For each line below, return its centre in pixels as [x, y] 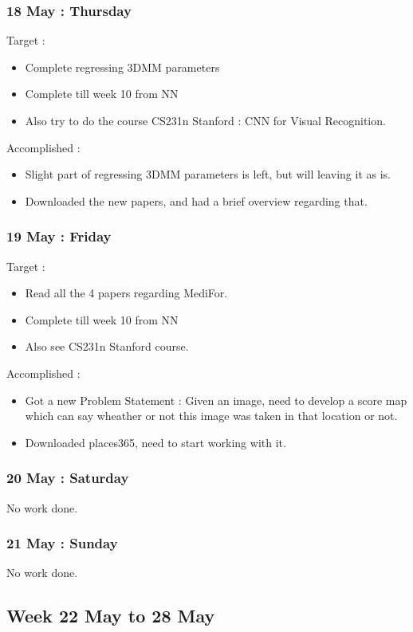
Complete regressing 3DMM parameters [122, 67]
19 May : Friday [59, 236]
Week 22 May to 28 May [111, 616]
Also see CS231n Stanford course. [107, 346]
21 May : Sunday [62, 543]
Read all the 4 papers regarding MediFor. [126, 293]
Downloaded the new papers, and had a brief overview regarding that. [196, 200]
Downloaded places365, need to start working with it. [155, 442]
